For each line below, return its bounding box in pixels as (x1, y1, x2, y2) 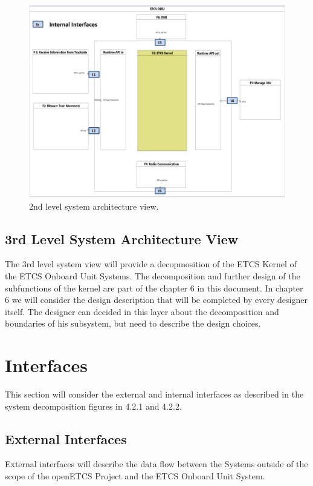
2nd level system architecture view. (29, 199, 159, 212)
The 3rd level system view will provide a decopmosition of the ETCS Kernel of (5, 258, 297, 270)
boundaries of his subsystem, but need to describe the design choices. (5, 317, 261, 330)
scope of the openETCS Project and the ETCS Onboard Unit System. (5, 470, 265, 482)
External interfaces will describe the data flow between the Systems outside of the (5, 458, 308, 470)
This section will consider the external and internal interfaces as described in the (5, 388, 304, 401)
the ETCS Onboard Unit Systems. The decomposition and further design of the (5, 269, 300, 282)
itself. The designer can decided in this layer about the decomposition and (5, 305, 279, 318)
